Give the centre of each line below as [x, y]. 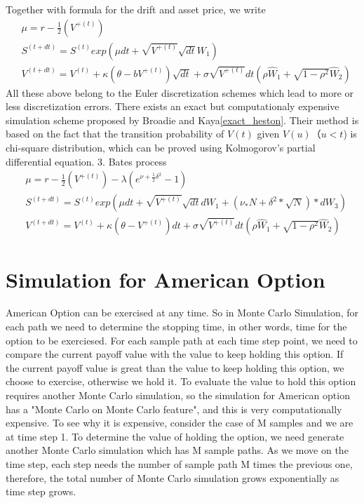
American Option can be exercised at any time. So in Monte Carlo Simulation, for [182, 313]
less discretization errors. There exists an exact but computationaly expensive [173, 106]
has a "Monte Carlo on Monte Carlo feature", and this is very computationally [174, 409]
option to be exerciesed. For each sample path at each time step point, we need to [182, 340]
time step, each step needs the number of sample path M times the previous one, [179, 464]
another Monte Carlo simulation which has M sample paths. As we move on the [177, 450]
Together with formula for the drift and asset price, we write [136, 9]
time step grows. [41, 491]
